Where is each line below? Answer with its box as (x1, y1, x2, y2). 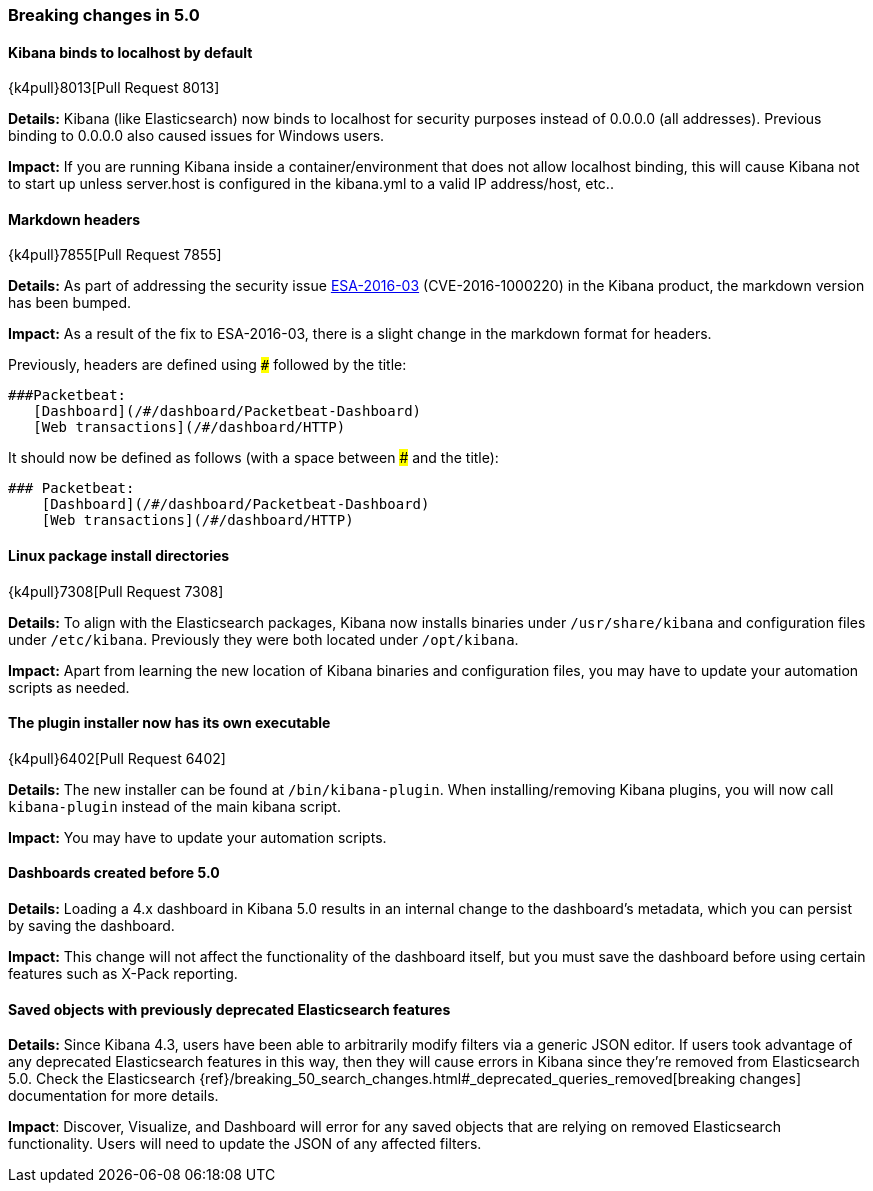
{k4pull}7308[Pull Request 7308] (8, 582, 224, 600)
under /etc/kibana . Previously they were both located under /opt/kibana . (8, 630, 519, 648)
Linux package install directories (8, 547, 230, 565)
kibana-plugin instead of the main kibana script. (8, 797, 341, 815)
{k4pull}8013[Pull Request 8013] (8, 79, 220, 97)
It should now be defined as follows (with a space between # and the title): (8, 449, 499, 467)
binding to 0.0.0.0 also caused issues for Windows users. (8, 127, 385, 145)
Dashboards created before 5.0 (8, 864, 220, 882)
